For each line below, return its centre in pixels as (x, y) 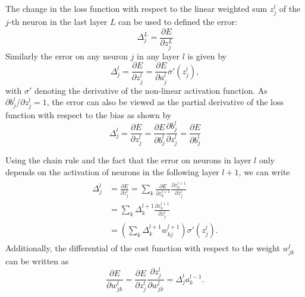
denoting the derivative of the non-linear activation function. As (151, 90)
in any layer (158, 56)
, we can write (264, 171)
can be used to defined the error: (178, 22)
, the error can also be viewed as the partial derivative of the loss (165, 102)
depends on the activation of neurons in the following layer (112, 171)
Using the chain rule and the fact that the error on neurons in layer (128, 160)
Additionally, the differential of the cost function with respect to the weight (143, 248)
